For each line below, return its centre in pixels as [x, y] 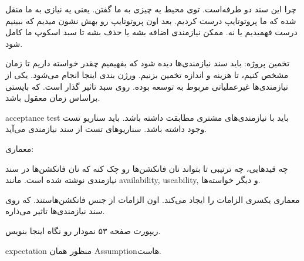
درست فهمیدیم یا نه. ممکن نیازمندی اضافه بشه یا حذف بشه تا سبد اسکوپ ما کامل [151, 32]
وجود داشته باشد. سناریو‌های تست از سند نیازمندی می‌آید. [106, 129]
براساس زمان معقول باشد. [53, 98]
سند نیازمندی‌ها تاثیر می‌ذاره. [55, 211]
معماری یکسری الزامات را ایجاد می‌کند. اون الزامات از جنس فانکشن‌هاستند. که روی [153, 199]
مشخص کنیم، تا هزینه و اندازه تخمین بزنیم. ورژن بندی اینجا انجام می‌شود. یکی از [147, 74]
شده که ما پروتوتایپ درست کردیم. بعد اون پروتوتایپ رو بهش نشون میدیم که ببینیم [151, 20]
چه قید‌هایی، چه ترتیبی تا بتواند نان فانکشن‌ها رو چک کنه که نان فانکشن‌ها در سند [147, 168]
